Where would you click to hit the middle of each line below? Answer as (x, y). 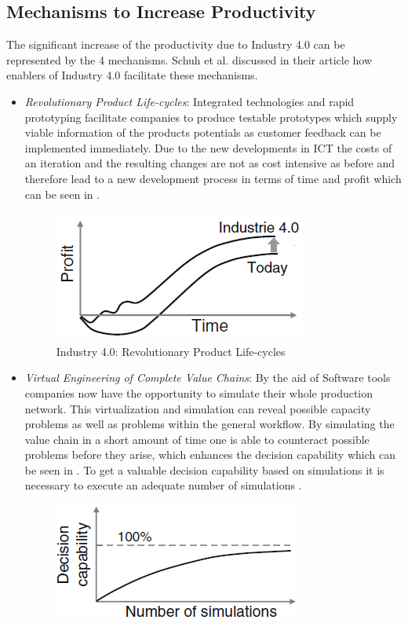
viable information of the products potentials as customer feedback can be (203, 132)
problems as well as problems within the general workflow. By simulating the (209, 424)
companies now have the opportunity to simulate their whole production (199, 392)
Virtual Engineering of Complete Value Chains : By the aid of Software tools (208, 378)
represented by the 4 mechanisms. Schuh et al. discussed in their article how (189, 59)
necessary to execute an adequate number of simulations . (163, 485)
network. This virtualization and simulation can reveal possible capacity (198, 408)
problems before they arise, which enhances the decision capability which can (210, 455)
